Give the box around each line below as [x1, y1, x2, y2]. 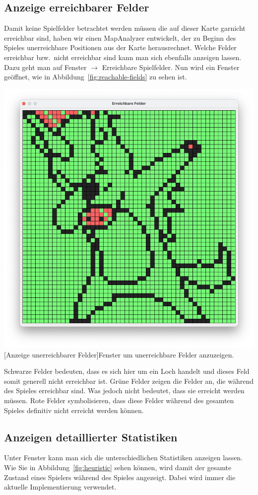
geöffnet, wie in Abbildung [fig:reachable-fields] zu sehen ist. [4, 71, 187, 82]
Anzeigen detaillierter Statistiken [4, 429, 178, 444]
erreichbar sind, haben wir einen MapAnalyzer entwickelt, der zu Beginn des [4, 32, 236, 43]
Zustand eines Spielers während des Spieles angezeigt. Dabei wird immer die [4, 472, 236, 482]
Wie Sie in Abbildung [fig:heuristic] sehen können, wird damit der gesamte [4, 462, 232, 473]
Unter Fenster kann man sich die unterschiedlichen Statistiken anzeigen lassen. [4, 452, 243, 463]
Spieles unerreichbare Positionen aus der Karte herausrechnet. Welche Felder [4, 42, 237, 53]
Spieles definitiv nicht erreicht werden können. [4, 405, 144, 415]
